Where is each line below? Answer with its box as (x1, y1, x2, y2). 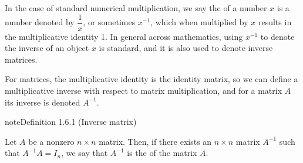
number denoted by (5, 16, 75, 28)
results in (258, 16, 292, 28)
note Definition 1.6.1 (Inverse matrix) (5, 116, 137, 128)
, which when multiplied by (150, 16, 248, 28)
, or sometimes (83, 16, 136, 28)
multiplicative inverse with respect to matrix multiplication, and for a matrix (5, 84, 282, 97)
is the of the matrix (127, 147, 197, 159)
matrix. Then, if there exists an (99, 135, 212, 147)
